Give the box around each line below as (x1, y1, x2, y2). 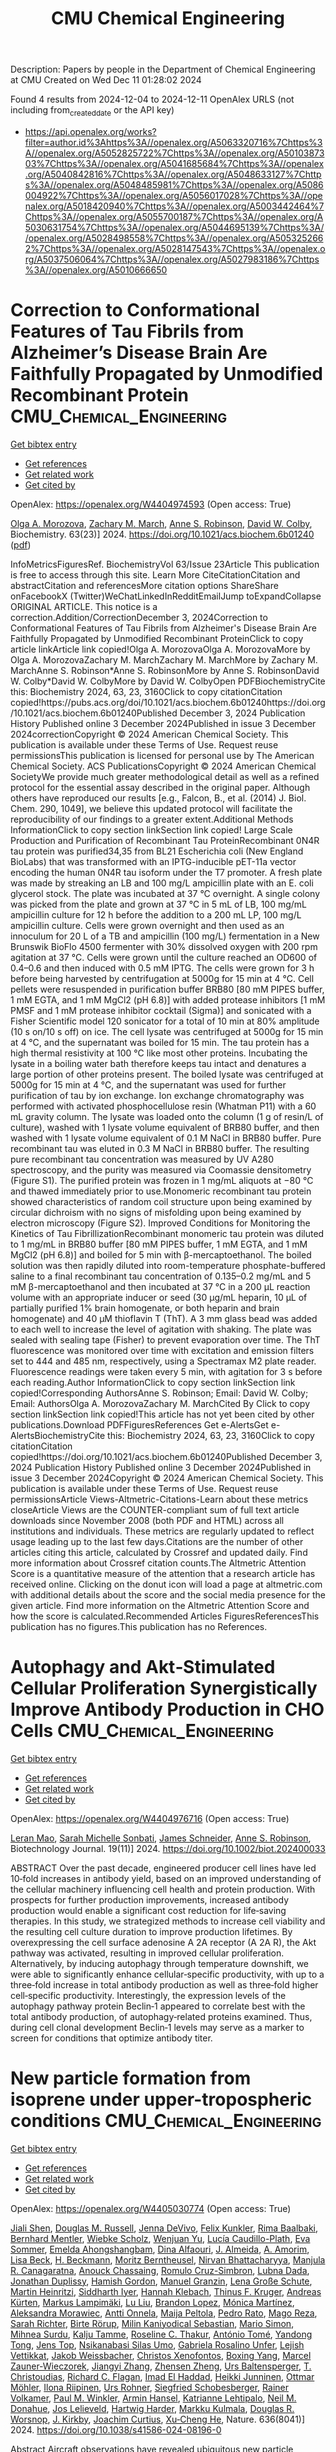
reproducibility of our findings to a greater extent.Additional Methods (10, 813, 294, 825)
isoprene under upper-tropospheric (10, 2088, 313, 2111)
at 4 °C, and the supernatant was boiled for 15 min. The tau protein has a (10, 1036, 310, 1048)
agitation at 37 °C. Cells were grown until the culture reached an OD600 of (10, 951, 318, 963)
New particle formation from (10, 2067, 252, 2090)
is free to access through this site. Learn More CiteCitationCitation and (10, 568, 301, 581)
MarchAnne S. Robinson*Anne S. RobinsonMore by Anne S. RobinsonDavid (10, 664, 320, 676)
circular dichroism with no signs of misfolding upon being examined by (10, 1206, 302, 1218)
